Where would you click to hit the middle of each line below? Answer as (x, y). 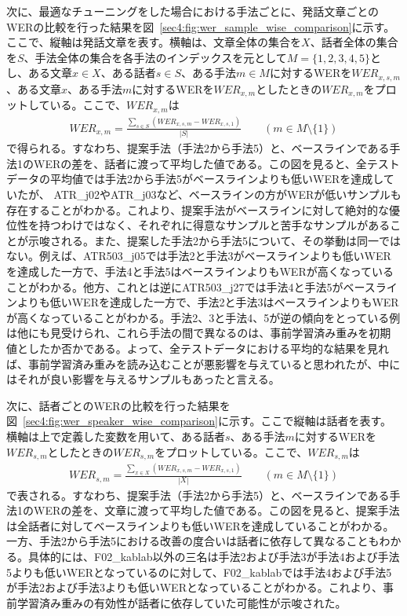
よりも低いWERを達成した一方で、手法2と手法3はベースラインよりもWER (208, 302)
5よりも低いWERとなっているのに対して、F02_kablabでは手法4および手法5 (199, 572)
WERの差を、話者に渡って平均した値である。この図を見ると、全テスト (216, 163)
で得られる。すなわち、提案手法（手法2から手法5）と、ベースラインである (198, 148)
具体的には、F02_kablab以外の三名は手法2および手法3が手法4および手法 (214, 556)
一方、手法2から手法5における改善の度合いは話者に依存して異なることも (193, 541)
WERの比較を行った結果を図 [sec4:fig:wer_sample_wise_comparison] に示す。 (201, 26)
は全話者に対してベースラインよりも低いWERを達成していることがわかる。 (200, 525)
